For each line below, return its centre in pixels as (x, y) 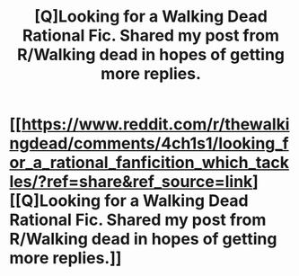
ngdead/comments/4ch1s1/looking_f (149, 143)
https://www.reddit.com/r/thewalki (155, 125)
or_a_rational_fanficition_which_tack (149, 163)
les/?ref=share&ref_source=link (131, 182)
